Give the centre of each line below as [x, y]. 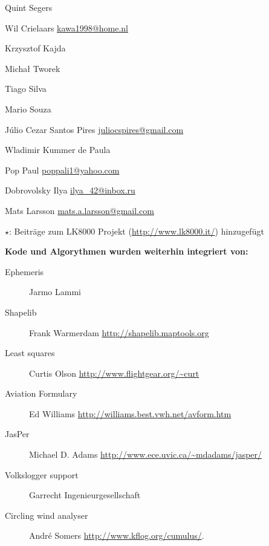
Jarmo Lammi [55, 292]
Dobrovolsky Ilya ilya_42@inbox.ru [70, 190]
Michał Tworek [33, 68]
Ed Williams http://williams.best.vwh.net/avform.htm [130, 413]
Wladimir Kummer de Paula [58, 150]
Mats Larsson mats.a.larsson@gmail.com [79, 210]
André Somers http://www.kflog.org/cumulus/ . [117, 535]
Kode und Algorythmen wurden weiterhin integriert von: [127, 251]
